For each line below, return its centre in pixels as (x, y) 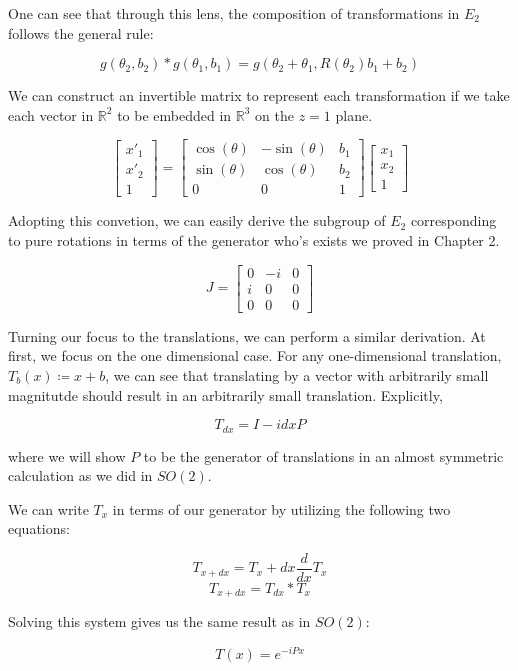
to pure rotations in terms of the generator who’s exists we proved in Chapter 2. (254, 240)
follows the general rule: (81, 32)
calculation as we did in (80, 475)
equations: (39, 528)
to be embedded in (174, 114)
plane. (354, 114)
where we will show (67, 455)
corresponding (453, 220)
